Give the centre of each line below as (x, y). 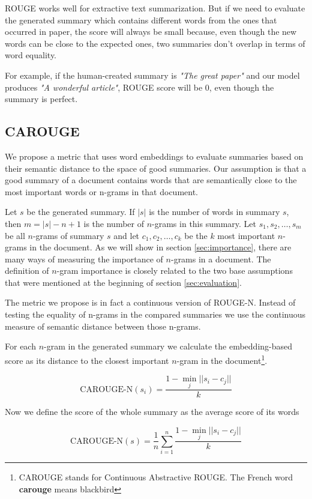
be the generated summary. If (81, 212)
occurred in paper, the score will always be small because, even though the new (151, 32)
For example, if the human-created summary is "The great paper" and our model (152, 75)
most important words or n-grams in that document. (101, 191)
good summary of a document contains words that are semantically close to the (151, 180)
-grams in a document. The (221, 259)
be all (15, 235)
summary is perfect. (41, 99)
